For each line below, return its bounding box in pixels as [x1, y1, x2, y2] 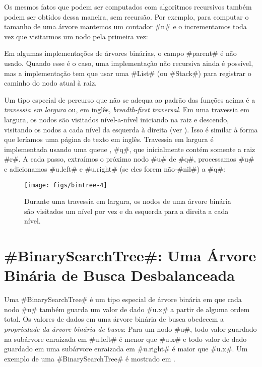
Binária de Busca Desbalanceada [4, 265, 235, 285]
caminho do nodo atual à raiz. [4, 78, 97, 88]
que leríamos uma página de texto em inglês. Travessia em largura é [4, 134, 214, 144]
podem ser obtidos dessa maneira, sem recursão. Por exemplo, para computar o [4, 11, 249, 22]
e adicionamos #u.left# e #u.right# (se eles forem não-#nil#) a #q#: [4, 163, 225, 174]
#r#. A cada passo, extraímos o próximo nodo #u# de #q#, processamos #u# [4, 154, 254, 164]
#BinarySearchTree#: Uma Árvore [4, 245, 256, 266]
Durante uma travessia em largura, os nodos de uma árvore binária [24, 196, 231, 206]
